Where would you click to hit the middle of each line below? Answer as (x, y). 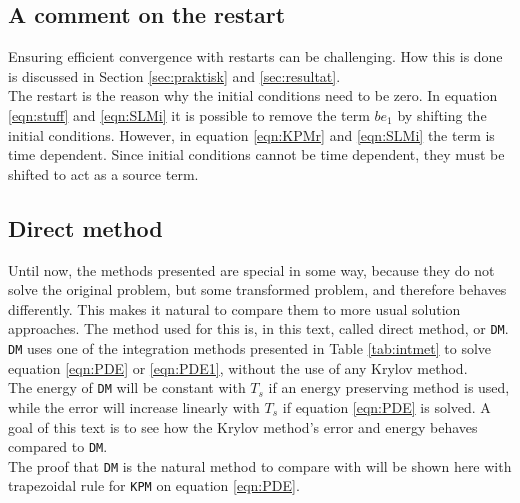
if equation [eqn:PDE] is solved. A (386, 406)
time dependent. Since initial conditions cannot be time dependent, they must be (256, 154)
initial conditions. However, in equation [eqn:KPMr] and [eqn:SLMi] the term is (251, 134)
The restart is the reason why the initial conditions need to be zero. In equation (253, 95)
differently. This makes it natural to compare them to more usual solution (234, 308)
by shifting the (442, 114)
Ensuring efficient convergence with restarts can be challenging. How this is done (255, 56)
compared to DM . (58, 446)
